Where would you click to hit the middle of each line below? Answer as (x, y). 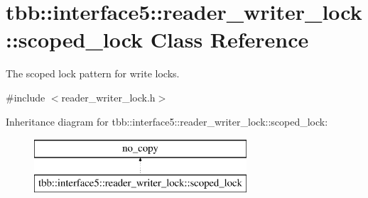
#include (26, 97)
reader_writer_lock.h (108, 97)
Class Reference (229, 39)
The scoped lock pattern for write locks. (93, 73)
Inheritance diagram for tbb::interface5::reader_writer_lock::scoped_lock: (167, 121)
